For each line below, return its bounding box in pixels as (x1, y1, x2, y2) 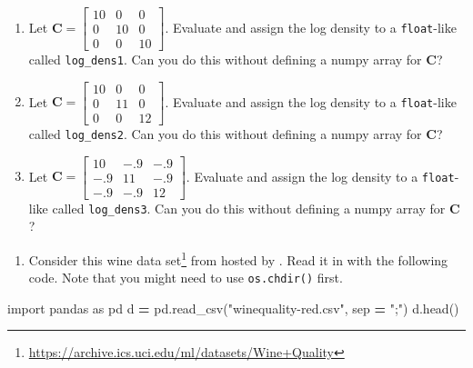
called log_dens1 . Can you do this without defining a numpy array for (28, 50, 422, 69)
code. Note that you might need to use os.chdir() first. (28, 268, 343, 287)
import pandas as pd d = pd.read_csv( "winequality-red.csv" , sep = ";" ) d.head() (7, 298, 459, 317)
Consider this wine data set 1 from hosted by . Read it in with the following (28, 247, 448, 269)
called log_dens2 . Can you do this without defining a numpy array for (28, 124, 422, 143)
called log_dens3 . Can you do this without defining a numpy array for (52, 198, 446, 217)
